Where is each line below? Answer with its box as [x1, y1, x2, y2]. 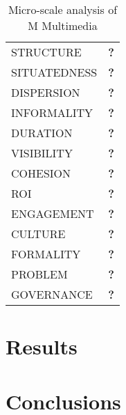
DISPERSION [11, 84, 80, 100]
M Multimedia [28, 17, 98, 33]
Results [6, 332, 78, 361]
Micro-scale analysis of [8, 1, 118, 17]
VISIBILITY [11, 145, 73, 161]
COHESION [11, 165, 71, 181]
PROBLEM [11, 266, 68, 282]
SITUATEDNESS [11, 64, 98, 80]
